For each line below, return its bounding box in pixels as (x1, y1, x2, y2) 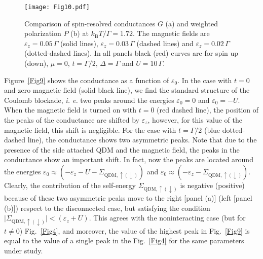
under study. (4, 245, 43, 255)
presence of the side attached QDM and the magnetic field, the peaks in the (4, 144, 240, 155)
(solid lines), (60, 38, 98, 48)
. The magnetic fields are (132, 28, 210, 39)
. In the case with (177, 75, 232, 85)
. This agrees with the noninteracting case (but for (89, 212, 246, 223)
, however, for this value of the (147, 115, 242, 125)
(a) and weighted (165, 18, 218, 28)
